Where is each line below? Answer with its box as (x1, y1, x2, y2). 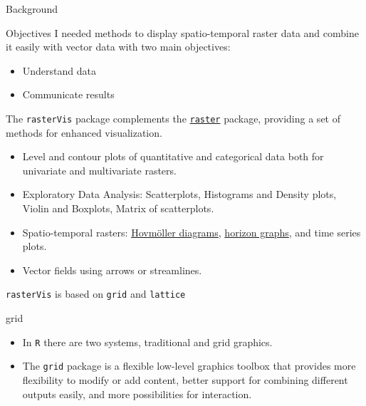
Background (6, 1, 58, 16)
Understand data (22, 63, 96, 78)
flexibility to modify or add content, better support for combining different (22, 372, 348, 387)
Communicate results (22, 87, 115, 102)
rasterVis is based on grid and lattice (6, 286, 186, 301)
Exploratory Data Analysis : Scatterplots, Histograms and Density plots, (22, 187, 337, 202)
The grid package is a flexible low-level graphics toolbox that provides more (22, 358, 356, 373)
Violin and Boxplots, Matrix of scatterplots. (22, 201, 214, 215)
